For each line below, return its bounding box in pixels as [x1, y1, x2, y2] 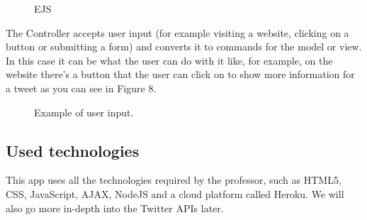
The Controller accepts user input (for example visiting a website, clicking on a [6, 25, 349, 40]
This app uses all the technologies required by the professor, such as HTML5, [6, 172, 341, 187]
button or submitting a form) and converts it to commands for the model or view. [6, 39, 362, 54]
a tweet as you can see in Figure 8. [6, 80, 157, 95]
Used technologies [6, 139, 140, 161]
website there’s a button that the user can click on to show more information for [6, 67, 355, 82]
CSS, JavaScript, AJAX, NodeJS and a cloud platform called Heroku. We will [6, 186, 344, 201]
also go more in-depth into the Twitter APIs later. [6, 200, 224, 215]
